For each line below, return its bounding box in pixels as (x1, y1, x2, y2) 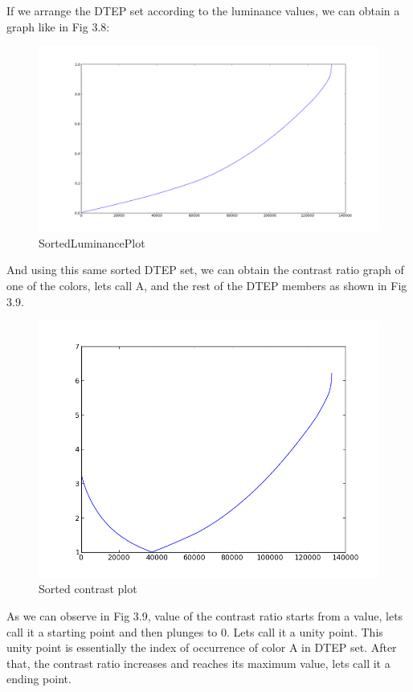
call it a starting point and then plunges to (6, 623, 218, 640)
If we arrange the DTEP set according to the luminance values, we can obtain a (6, 2, 400, 18)
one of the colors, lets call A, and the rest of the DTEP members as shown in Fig (6, 277, 407, 294)
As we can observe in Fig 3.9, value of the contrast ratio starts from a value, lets (6, 607, 403, 624)
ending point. (6, 670, 72, 687)
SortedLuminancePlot (39, 234, 145, 251)
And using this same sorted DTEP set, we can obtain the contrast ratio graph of (6, 261, 404, 278)
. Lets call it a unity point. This (227, 623, 383, 640)
